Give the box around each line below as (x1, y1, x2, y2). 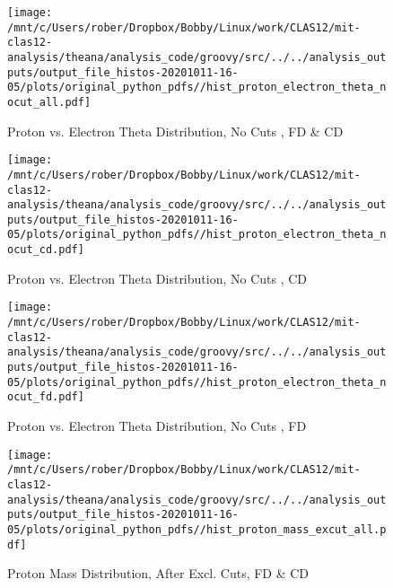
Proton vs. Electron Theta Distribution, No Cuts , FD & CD (7, 121, 344, 140)
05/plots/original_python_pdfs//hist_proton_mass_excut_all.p (7, 522, 387, 536)
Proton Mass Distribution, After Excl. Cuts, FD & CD (7, 564, 310, 583)
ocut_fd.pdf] (7, 391, 84, 404)
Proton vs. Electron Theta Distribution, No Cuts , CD (7, 268, 308, 287)
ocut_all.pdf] (7, 95, 92, 109)
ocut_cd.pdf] (7, 243, 84, 257)
